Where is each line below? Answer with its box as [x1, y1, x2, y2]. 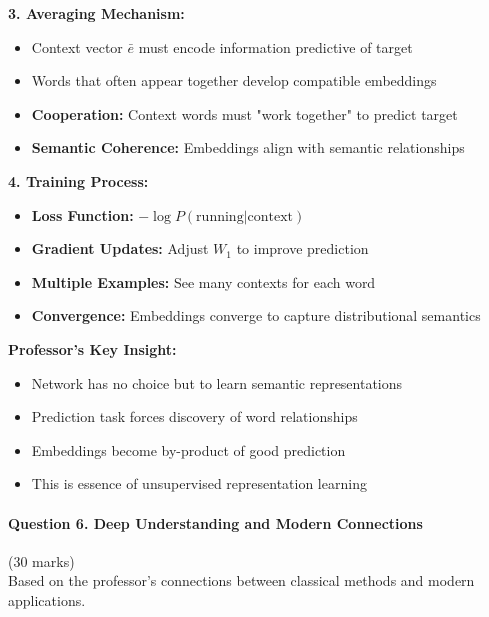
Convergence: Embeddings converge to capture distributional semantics [31, 305, 481, 326]
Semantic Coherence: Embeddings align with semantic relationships [31, 137, 465, 158]
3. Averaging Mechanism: [8, 3, 185, 23]
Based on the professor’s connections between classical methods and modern [8, 570, 475, 591]
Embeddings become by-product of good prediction [31, 439, 346, 460]
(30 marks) [8, 550, 75, 571]
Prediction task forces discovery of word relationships [31, 406, 358, 427]
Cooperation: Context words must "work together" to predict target [31, 103, 458, 124]
